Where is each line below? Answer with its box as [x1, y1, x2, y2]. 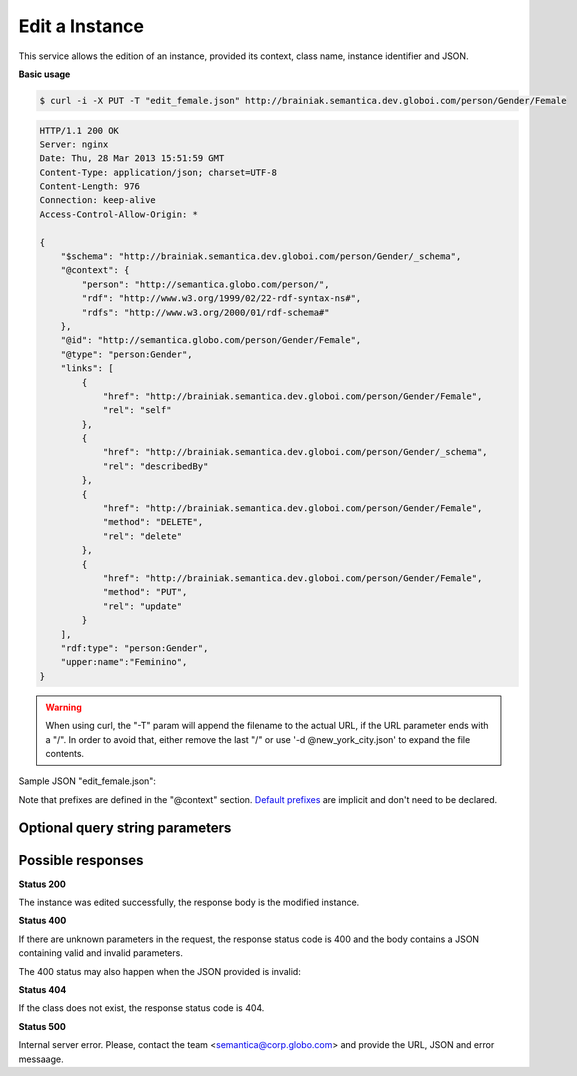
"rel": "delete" [102, 530, 183, 542]
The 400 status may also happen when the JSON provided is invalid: [18, 965, 302, 977]
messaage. [18, 1053, 64, 1065]
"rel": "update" [102, 600, 183, 612]
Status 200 [18, 878, 67, 890]
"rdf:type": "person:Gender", [60, 642, 209, 654]
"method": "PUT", [102, 586, 188, 598]
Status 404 [18, 983, 67, 995]
